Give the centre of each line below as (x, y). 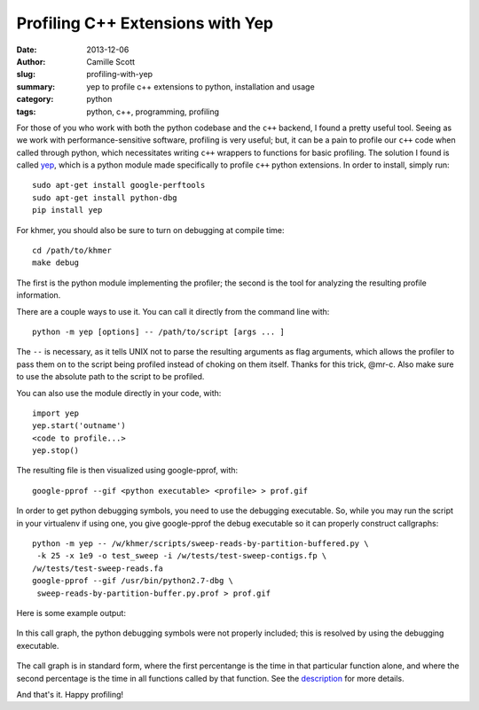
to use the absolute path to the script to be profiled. (110, 377)
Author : (31, 61)
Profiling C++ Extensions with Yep (145, 23)
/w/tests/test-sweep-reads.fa (98, 568)
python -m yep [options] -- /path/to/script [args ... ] (159, 332)
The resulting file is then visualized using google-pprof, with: (127, 471)
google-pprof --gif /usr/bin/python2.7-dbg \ (133, 581)
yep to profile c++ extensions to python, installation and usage (200, 86)
